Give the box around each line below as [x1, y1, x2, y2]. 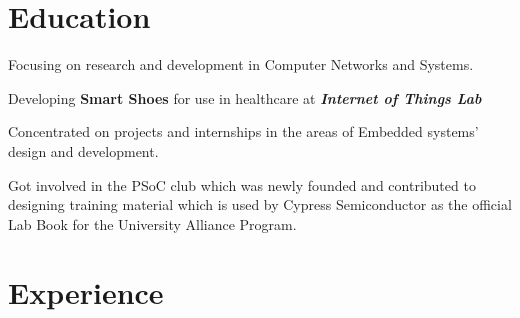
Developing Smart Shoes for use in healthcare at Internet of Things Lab [8, 87, 482, 108]
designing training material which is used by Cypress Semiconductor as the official [8, 194, 512, 215]
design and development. [8, 140, 159, 161]
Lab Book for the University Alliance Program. [8, 213, 297, 234]
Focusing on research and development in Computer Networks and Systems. [8, 54, 474, 75]
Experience [8, 272, 164, 313]
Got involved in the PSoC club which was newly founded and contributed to [8, 174, 476, 195]
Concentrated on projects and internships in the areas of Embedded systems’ [8, 121, 479, 142]
